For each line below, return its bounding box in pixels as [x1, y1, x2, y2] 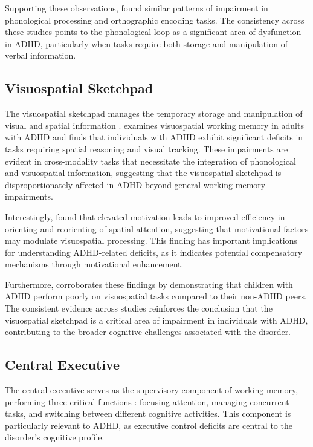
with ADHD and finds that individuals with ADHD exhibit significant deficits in [5, 131, 303, 143]
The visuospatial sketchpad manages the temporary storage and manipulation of [5, 107, 303, 120]
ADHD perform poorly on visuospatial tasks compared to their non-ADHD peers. [5, 290, 307, 302]
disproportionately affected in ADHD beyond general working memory [5, 178, 266, 191]
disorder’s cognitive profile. [5, 431, 105, 443]
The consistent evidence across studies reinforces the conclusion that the [5, 302, 273, 315]
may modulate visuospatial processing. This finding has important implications [5, 234, 298, 247]
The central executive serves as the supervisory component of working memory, [5, 383, 298, 396]
